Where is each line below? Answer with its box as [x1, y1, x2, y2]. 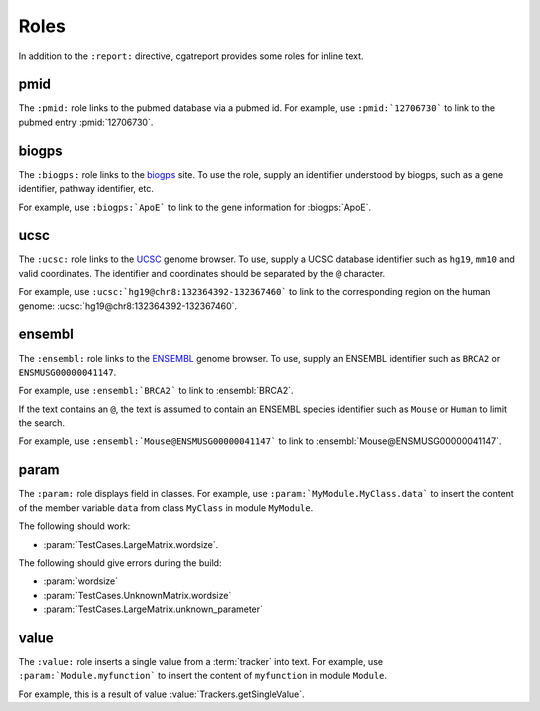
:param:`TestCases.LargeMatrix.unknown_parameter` [43, 603, 264, 615]
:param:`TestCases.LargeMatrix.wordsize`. [43, 538, 219, 550]
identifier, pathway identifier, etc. [18, 183, 154, 195]
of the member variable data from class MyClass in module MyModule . [18, 501, 314, 514]
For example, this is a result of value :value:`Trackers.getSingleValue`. [18, 688, 305, 700]
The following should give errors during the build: [18, 556, 222, 569]
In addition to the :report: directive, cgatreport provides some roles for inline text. [18, 50, 364, 62]
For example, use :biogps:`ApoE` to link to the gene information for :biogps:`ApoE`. [18, 201, 372, 213]
